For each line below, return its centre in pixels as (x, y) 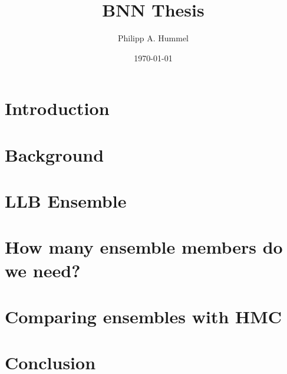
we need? (43, 270)
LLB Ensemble (66, 201)
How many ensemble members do (144, 247)
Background (55, 154)
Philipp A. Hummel (153, 38)
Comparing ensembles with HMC (143, 316)
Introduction (57, 108)
